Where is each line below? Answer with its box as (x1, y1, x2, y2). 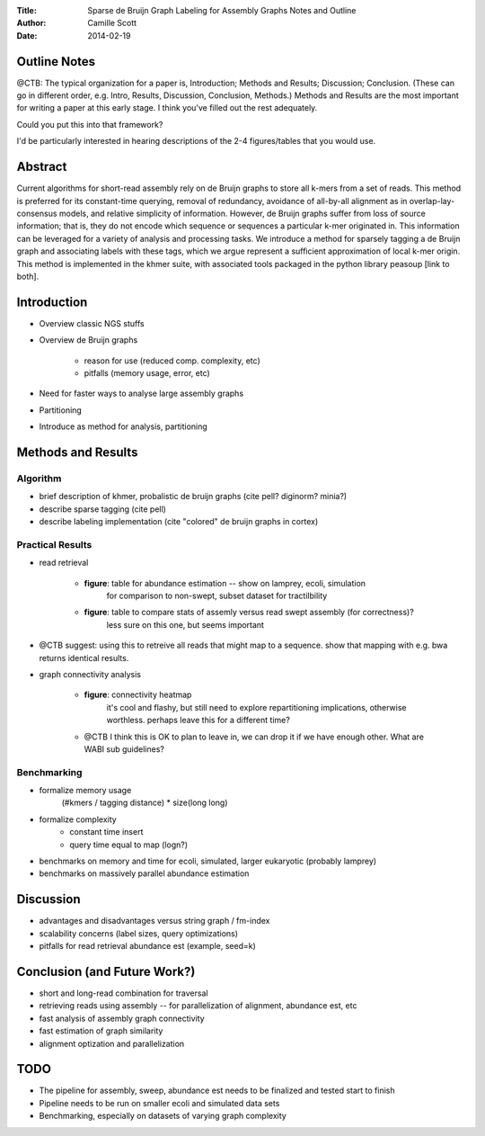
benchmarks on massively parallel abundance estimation (39, 868, 250, 879)
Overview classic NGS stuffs (39, 318, 145, 328)
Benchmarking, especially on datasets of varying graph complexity (39, 1111, 287, 1122)
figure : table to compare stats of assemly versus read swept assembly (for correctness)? (84, 607, 415, 618)
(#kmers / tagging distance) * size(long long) (61, 797, 228, 809)
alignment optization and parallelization (39, 1038, 185, 1049)
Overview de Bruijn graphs (39, 335, 138, 345)
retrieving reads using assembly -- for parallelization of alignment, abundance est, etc (39, 1000, 357, 1011)
